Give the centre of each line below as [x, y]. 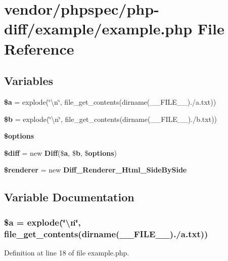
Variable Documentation [69, 197]
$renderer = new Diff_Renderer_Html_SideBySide [96, 170]
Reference [39, 48]
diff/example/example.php [98, 29]
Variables [29, 81]
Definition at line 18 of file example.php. [67, 252]
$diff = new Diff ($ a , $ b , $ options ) [60, 153]
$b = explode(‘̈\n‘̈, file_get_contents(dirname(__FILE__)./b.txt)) [111, 119]
